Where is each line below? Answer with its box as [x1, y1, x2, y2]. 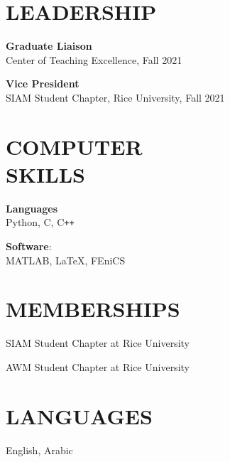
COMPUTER [6, 131, 143, 161]
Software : [6, 239, 52, 254]
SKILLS [6, 159, 85, 188]
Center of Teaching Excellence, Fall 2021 [6, 52, 182, 67]
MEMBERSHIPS [6, 294, 180, 323]
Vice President [6, 76, 80, 91]
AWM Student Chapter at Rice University [6, 359, 190, 374]
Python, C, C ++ [6, 215, 75, 230]
